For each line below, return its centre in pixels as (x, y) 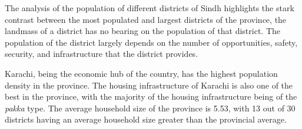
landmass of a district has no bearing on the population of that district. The (142, 31)
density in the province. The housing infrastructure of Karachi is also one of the (149, 85)
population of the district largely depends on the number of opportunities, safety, (151, 42)
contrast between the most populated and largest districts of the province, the (146, 19)
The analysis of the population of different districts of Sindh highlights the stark (150, 8)
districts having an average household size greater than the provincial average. (146, 119)
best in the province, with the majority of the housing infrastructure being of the (151, 96)
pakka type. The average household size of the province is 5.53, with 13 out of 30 (150, 108)
